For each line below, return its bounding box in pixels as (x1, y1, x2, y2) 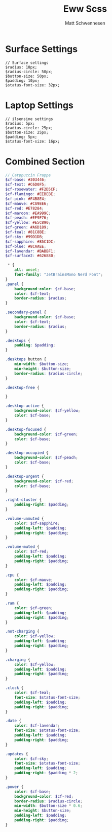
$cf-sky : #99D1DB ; (5, 234, 44, 239)
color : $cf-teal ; (14, 690, 51, 696)
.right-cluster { (5, 497, 42, 502)
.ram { (5, 601, 19, 606)
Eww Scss (63, 3, 107, 15)
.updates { (5, 751, 28, 756)
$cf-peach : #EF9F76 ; (5, 215, 49, 220)
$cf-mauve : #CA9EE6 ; (5, 201, 49, 206)
